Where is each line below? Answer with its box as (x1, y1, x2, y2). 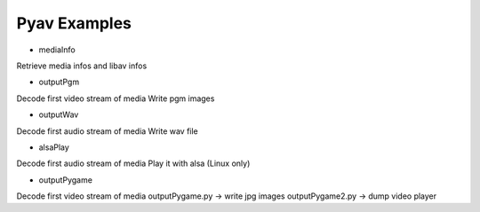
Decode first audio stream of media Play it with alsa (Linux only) (16, 158, 251, 169)
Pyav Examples (16, 13, 132, 33)
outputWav (38, 109, 79, 120)
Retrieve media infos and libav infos (16, 60, 148, 71)
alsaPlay (38, 142, 70, 153)
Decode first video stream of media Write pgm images (16, 93, 215, 104)
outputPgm (38, 76, 80, 88)
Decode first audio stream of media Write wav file (16, 125, 199, 137)
